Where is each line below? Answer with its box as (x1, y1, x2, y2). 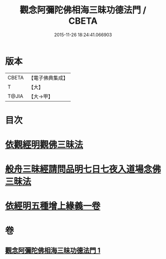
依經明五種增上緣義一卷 (5, 201, 101, 212)
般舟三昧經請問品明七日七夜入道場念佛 (5, 164, 162, 175)
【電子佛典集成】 (28, 74, 68, 81)
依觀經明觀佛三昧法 (5, 139, 83, 151)
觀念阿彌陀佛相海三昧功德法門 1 (5, 246, 101, 255)
